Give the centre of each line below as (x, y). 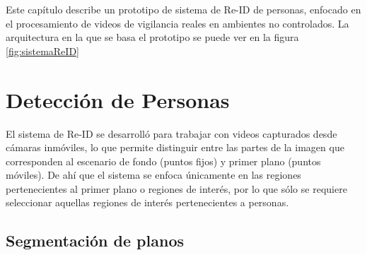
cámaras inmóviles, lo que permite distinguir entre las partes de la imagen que (175, 147)
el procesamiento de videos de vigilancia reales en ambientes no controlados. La (177, 23)
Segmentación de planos (95, 241)
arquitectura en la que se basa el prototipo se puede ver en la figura (152, 37)
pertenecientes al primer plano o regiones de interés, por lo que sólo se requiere (176, 188)
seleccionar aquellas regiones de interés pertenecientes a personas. (147, 202)
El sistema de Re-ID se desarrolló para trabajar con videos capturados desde (171, 133)
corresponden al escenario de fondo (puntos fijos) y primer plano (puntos (163, 161)
